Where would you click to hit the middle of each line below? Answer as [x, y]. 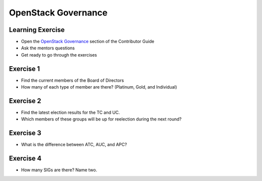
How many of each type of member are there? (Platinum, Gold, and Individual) [99, 87]
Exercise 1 [25, 68]
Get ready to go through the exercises [59, 55]
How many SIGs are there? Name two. [59, 170]
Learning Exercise [37, 30]
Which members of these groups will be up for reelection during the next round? [101, 119]
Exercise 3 [25, 133]
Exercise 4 [25, 158]
